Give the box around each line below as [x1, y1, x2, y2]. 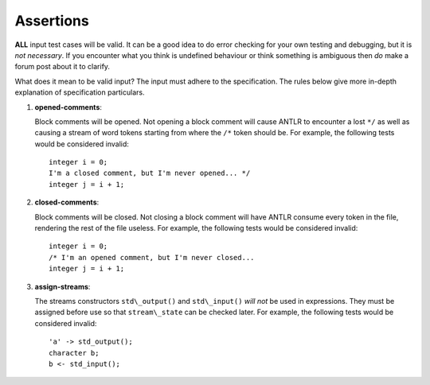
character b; [49, 348, 100, 357]
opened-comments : [34, 102, 103, 111]
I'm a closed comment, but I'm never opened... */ [49, 169, 251, 178]
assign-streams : [34, 282, 91, 291]
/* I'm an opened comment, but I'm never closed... [49, 253, 255, 262]
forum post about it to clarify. [14, 62, 111, 72]
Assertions [14, 12, 89, 29]
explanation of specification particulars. [14, 87, 145, 97]
